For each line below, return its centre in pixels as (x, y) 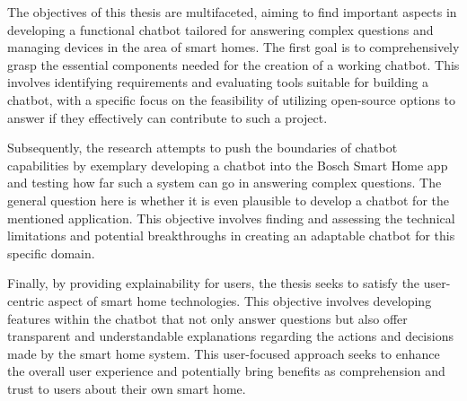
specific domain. (51, 253)
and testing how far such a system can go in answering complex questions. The (225, 183)
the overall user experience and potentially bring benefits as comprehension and (226, 371)
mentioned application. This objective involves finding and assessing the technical (231, 218)
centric (26, 300)
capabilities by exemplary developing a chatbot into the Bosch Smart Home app (228, 165)
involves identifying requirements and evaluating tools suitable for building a (218, 82)
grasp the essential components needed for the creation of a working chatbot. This (233, 64)
